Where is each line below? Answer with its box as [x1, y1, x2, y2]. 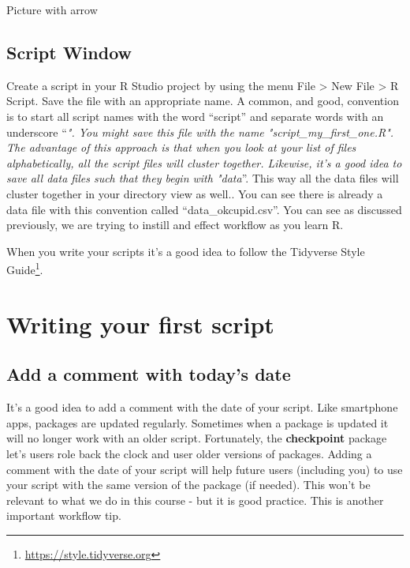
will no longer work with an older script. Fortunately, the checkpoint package [6, 430, 387, 446]
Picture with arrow [6, 2, 98, 17]
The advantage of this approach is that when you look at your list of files [6, 139, 356, 156]
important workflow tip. [6, 507, 121, 524]
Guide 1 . [6, 259, 43, 277]
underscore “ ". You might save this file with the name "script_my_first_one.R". [6, 123, 394, 140]
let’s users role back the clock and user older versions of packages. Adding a [6, 445, 372, 461]
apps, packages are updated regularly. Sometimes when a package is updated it [6, 414, 389, 431]
